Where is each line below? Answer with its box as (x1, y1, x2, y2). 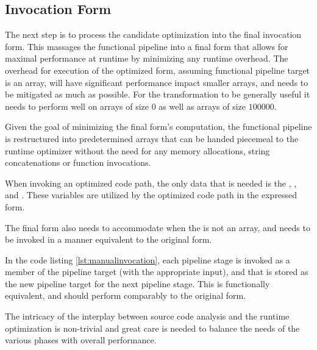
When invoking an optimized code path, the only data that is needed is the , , (5, 176, 297, 189)
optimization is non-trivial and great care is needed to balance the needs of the (5, 321, 300, 334)
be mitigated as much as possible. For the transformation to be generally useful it (5, 88, 310, 101)
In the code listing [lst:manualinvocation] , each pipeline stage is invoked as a (5, 253, 290, 266)
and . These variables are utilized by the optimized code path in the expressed (5, 188, 297, 201)
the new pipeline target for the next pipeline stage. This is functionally (5, 277, 270, 290)
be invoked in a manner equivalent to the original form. (5, 233, 212, 246)
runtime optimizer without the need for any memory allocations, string (5, 144, 270, 157)
